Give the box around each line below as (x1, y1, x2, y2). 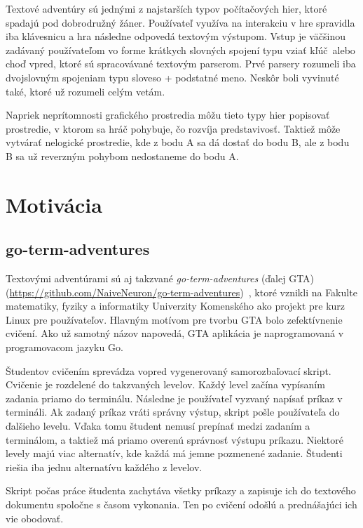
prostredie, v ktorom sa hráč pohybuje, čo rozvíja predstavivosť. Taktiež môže (6, 121, 341, 136)
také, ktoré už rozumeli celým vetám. (6, 84, 165, 98)
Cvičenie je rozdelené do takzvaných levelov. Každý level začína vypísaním (6, 377, 325, 392)
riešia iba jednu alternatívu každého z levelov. (6, 459, 203, 474)
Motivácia (6, 190, 102, 218)
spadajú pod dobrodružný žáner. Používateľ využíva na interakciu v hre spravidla (6, 15, 355, 29)
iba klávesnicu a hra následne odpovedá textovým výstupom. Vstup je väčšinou (6, 29, 345, 44)
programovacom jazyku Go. (6, 340, 123, 355)
